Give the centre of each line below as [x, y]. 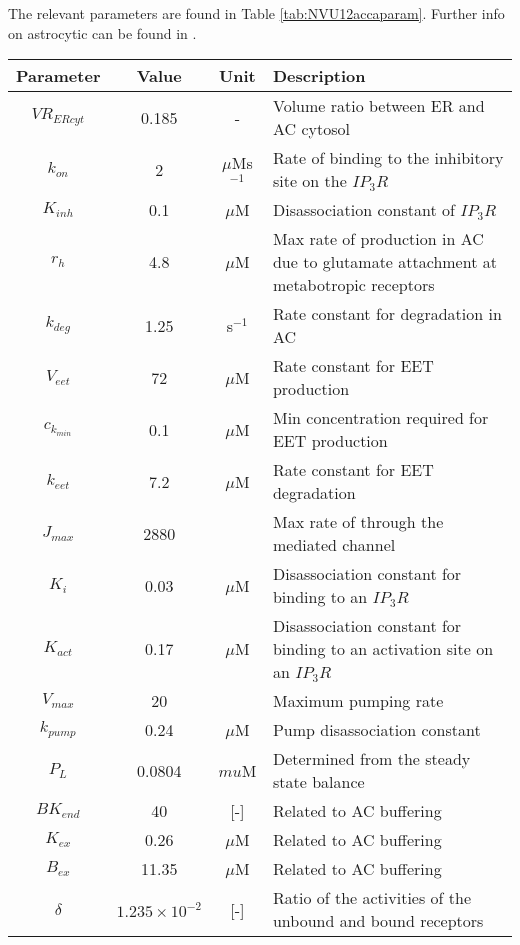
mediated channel [334, 545]
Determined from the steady [371, 759]
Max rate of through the [358, 522]
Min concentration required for [380, 418]
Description [319, 76]
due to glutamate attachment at [384, 262]
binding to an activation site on [383, 649]
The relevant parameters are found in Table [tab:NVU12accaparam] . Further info [256, 13]
